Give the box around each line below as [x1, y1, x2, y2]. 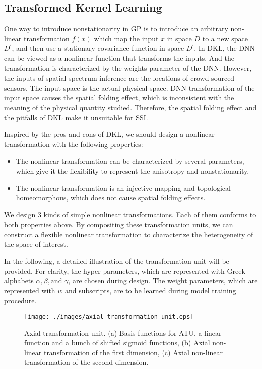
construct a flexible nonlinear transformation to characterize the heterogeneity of [4, 229, 253, 239]
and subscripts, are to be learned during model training [65, 285, 236, 296]
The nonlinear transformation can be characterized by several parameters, [16, 156, 244, 166]
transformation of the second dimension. [24, 357, 149, 367]
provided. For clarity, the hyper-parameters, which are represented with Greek [4, 265, 245, 276]
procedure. [4, 295, 37, 306]
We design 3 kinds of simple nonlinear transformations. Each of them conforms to [4, 209, 256, 219]
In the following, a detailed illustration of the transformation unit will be [4, 256, 229, 266]
